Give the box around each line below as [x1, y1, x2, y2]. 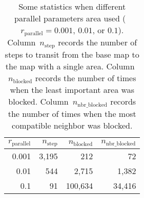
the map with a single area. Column [5, 60, 135, 72]
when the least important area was [10, 83, 134, 95]
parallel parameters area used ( [14, 12, 126, 24]
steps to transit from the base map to [5, 48, 139, 60]
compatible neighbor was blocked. [12, 119, 133, 131]
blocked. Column [8, 95, 69, 107]
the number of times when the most [8, 107, 136, 119]
